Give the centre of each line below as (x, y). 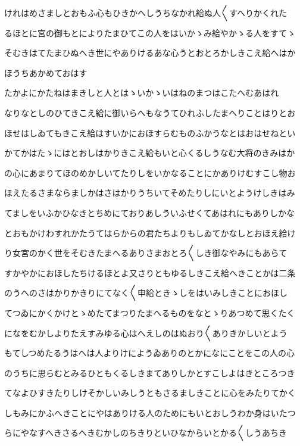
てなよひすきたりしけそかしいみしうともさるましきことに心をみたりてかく (150, 393)
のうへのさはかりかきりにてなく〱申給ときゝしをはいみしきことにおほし (146, 293)
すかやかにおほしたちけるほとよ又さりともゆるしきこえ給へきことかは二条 (150, 272)
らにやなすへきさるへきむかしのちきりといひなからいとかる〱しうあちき (146, 433)
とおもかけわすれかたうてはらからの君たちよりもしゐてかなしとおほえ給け (150, 233)
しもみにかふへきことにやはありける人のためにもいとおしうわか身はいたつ (150, 412)
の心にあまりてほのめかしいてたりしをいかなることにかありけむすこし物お (150, 172)
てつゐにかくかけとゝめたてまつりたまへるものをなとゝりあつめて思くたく (150, 312)
